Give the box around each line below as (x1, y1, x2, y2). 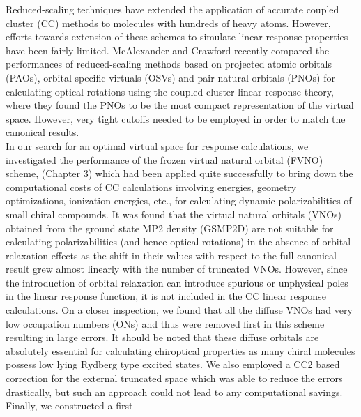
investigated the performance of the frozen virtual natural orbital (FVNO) (6, 152, 323, 167)
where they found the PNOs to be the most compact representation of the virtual (6, 98, 354, 112)
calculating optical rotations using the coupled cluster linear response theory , (6, 84, 334, 98)
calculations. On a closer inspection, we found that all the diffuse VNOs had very (6, 303, 353, 317)
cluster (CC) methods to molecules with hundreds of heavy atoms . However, (6, 15, 331, 30)
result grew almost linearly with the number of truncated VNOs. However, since (6, 261, 348, 276)
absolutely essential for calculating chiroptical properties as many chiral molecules (6, 343, 355, 358)
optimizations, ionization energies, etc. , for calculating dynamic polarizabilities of (6, 193, 352, 208)
